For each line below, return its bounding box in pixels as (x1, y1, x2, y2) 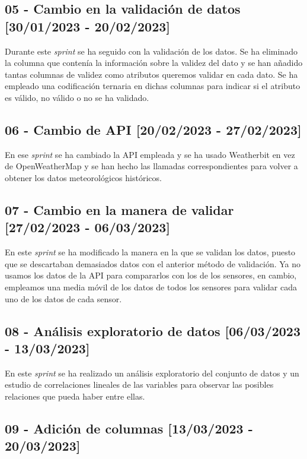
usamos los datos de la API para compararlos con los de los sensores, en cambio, (5, 269, 297, 281)
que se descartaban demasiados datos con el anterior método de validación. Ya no (5, 257, 301, 270)
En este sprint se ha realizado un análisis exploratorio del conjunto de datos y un (5, 366, 299, 379)
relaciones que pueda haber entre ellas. (5, 390, 145, 402)
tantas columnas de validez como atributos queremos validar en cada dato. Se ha (5, 68, 298, 80)
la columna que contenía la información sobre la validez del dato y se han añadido (5, 56, 303, 69)
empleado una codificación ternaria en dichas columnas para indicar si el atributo (5, 80, 300, 92)
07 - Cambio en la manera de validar (5, 200, 234, 219)
